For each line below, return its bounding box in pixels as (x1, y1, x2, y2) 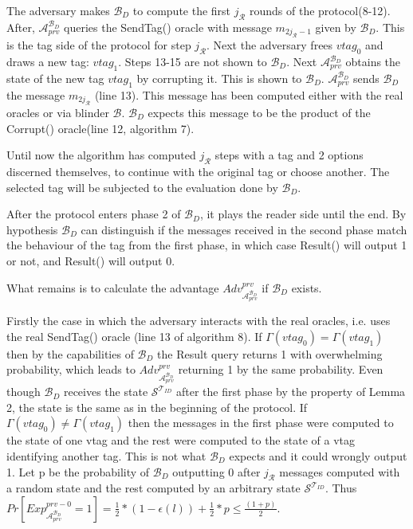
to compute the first (132, 2, 231, 18)
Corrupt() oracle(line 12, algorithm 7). (6, 120, 195, 136)
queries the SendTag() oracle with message (64, 18, 272, 35)
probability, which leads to (6, 361, 136, 378)
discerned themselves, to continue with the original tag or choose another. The (6, 163, 390, 179)
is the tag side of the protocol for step (6, 37, 191, 53)
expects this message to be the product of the (147, 104, 371, 120)
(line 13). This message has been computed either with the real (94, 86, 403, 103)
